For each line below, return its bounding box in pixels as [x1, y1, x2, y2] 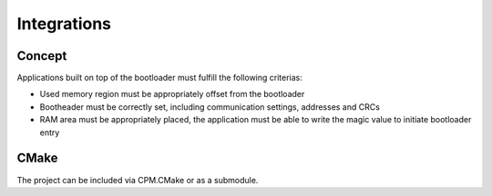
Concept [16, 48, 67, 64]
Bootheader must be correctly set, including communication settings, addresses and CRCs [39, 101, 380, 113]
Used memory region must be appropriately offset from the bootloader [39, 89, 305, 100]
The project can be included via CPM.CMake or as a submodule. [16, 174, 259, 185]
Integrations [16, 14, 112, 34]
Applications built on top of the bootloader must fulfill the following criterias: [16, 73, 302, 83]
